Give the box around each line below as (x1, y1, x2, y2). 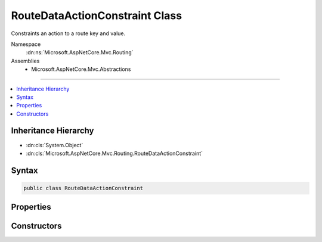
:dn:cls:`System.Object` (26, 141, 83, 148)
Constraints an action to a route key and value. (11, 30, 125, 37)
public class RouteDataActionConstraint (23, 185, 143, 191)
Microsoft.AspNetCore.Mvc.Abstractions (31, 66, 131, 73)
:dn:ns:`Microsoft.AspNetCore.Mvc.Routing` (26, 49, 134, 56)
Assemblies (11, 57, 40, 64)
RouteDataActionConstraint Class (11, 9, 182, 22)
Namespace (11, 41, 41, 48)
